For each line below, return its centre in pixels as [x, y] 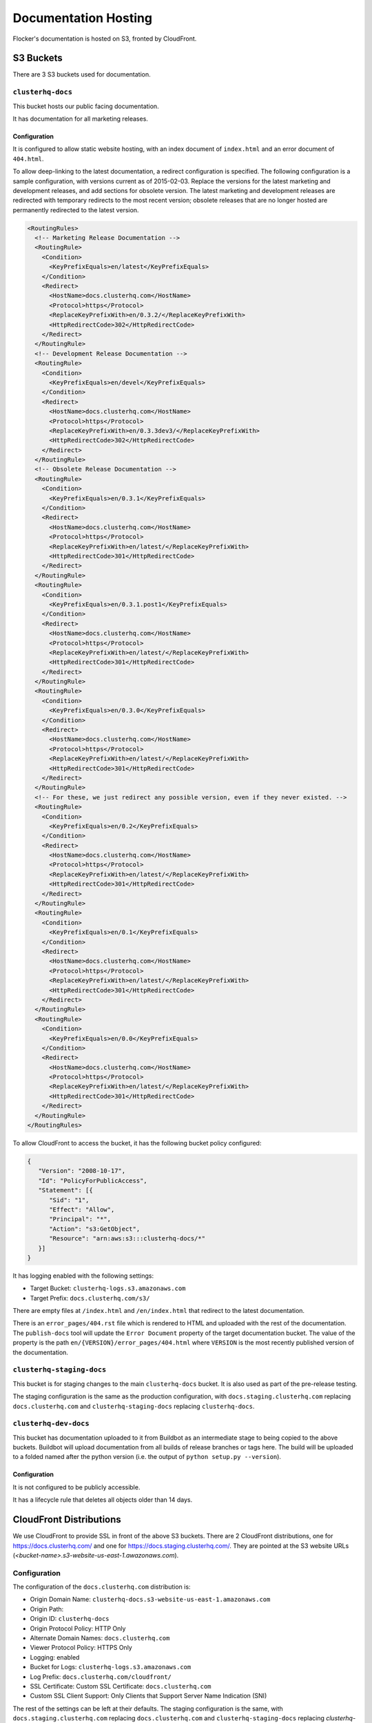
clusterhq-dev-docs [51, 1424]
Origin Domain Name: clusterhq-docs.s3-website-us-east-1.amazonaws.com [150, 1600]
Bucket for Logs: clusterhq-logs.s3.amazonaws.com [111, 1667]
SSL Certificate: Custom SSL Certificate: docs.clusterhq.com [121, 1686]
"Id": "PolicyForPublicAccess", [93, 1181]
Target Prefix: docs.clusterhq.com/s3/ [90, 1298]
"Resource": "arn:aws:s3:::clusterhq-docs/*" [127, 1238]
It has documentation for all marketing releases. [80, 119]
